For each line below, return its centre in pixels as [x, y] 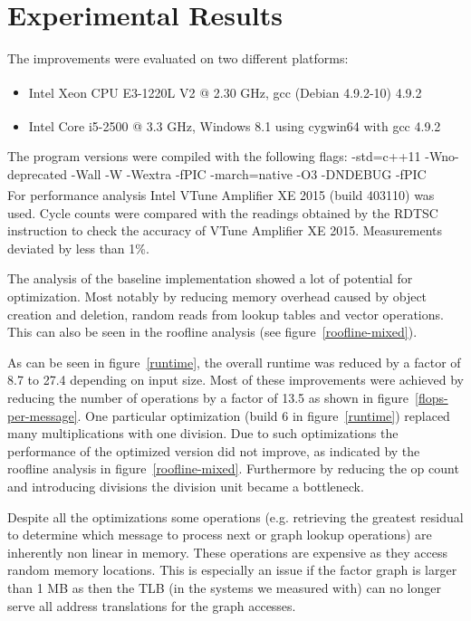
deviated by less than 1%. [78, 248]
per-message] [43, 415]
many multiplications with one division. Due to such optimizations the [203, 433]
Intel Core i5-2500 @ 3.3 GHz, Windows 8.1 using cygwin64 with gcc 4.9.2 [235, 125]
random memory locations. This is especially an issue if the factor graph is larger [232, 570]
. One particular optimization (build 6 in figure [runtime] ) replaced [264, 415]
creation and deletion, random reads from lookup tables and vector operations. [226, 314]
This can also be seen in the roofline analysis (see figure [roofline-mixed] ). [212, 332]
